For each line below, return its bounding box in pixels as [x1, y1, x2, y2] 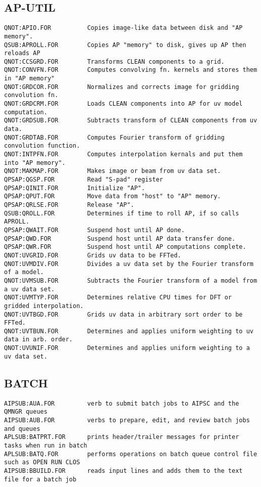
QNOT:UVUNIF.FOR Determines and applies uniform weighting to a [4, 344, 250, 352]
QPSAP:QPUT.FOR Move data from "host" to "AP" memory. [4, 193, 221, 200]
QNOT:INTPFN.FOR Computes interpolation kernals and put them [4, 151, 243, 158]
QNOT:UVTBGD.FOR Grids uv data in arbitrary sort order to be [4, 311, 243, 318]
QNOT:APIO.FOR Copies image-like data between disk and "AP [4, 24, 243, 32]
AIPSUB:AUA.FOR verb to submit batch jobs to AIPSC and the [4, 400, 239, 407]
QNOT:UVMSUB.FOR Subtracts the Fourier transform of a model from [4, 277, 257, 284]
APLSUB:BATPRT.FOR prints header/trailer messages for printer [4, 433, 239, 441]
